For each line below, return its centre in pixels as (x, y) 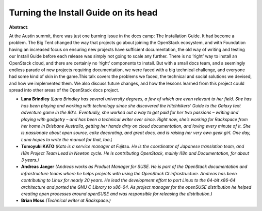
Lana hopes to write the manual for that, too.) (67, 139)
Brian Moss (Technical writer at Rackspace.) (66, 200)
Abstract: (19, 27)
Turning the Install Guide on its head (83, 13)
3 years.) (30, 160)
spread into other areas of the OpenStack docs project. (64, 90)
